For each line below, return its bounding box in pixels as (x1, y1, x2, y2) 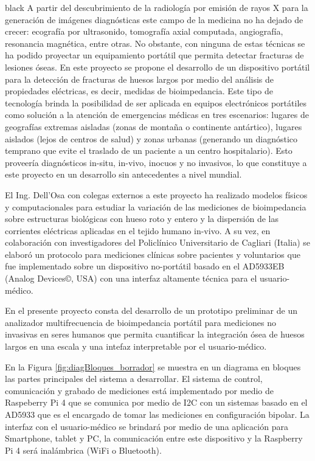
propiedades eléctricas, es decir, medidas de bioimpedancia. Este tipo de (5, 85, 273, 97)
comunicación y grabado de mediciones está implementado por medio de (5, 384, 274, 397)
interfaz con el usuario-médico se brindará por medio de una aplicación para (5, 420, 288, 432)
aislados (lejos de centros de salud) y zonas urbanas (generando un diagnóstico (5, 132, 298, 145)
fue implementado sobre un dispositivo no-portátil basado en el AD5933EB (5, 260, 285, 272)
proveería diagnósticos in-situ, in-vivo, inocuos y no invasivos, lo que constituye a (5, 156, 307, 168)
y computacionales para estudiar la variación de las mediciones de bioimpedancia (5, 200, 306, 213)
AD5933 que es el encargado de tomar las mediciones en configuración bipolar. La (5, 408, 310, 420)
